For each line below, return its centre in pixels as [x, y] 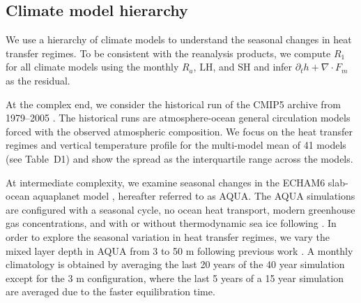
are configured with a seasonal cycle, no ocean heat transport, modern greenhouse [180, 209]
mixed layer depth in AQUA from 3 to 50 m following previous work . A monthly [179, 250]
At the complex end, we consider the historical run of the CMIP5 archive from [173, 104]
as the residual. [38, 80]
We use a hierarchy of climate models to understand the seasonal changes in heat [179, 39]
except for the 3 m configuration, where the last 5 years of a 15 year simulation [175, 278]
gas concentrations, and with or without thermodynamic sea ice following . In [171, 223]
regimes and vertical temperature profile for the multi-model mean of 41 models [176, 145]
